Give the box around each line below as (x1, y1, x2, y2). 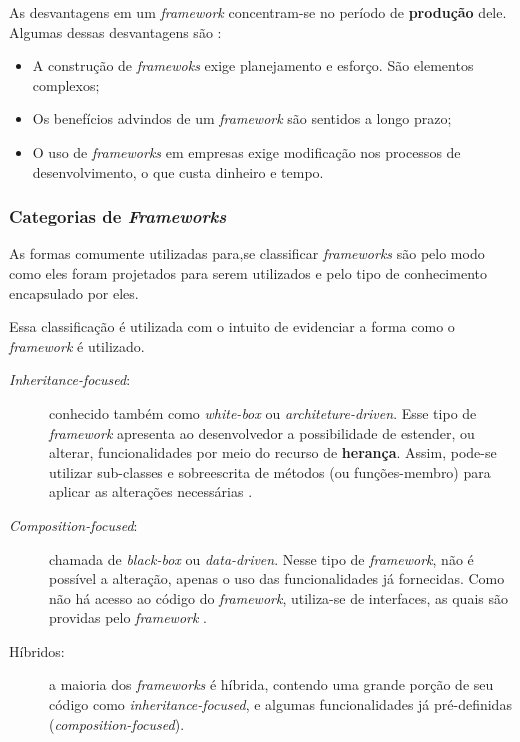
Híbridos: (9, 640, 65, 661)
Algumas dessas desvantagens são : (9, 21, 222, 42)
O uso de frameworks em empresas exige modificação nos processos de (32, 141, 461, 162)
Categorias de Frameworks (9, 204, 227, 229)
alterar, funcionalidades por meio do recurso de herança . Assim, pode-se (49, 442, 497, 463)
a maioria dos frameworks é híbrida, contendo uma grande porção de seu (49, 674, 494, 695)
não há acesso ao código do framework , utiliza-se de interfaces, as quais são (49, 587, 508, 608)
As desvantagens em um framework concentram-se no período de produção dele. (9, 2, 507, 22)
